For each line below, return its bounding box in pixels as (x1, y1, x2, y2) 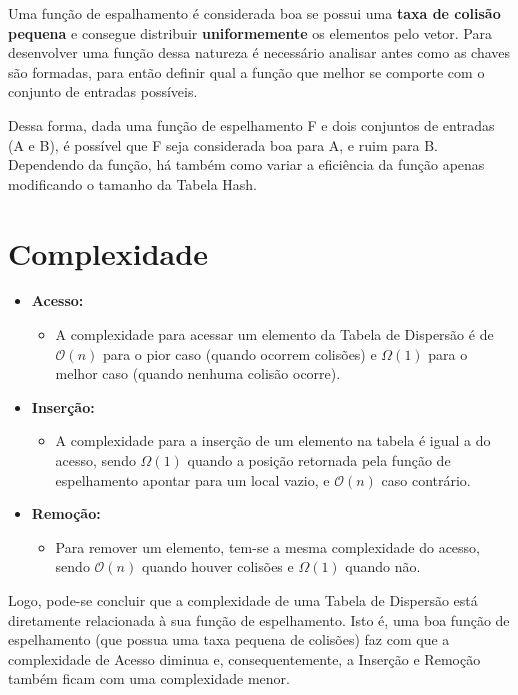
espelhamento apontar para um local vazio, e (55, 469, 330, 490)
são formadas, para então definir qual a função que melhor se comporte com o (8, 61, 485, 82)
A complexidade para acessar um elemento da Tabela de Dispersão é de (55, 324, 494, 345)
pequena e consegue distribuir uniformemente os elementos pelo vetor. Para (8, 22, 492, 43)
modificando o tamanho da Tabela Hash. (8, 173, 257, 194)
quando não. (345, 556, 421, 577)
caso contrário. (381, 469, 471, 490)
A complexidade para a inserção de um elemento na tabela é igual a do (55, 430, 491, 451)
